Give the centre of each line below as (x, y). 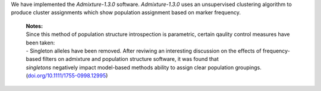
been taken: (40, 43)
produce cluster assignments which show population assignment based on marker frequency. (126, 12)
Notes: (34, 26)
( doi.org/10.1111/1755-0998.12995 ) (67, 76)
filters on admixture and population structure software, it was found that (131, 59)
